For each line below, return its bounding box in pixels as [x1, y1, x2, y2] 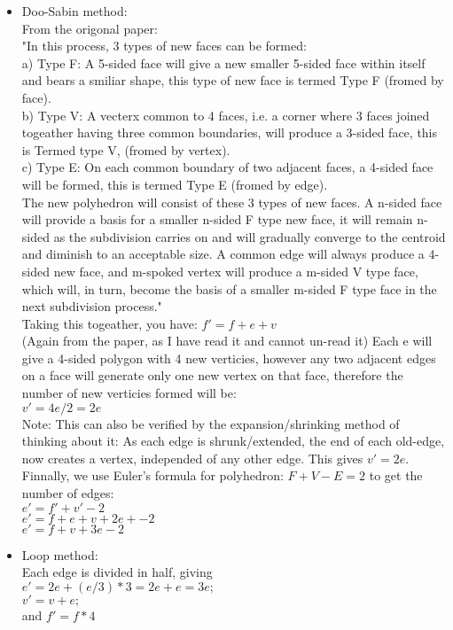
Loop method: [21, 545, 98, 564]
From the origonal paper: [21, 19, 158, 37]
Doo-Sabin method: [21, 2, 128, 19]
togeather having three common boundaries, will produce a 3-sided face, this [21, 123, 438, 142]
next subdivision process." [21, 297, 162, 315]
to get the [369, 466, 423, 485]
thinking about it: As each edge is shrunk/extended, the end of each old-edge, [21, 432, 445, 450]
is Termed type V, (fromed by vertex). [21, 140, 230, 159]
